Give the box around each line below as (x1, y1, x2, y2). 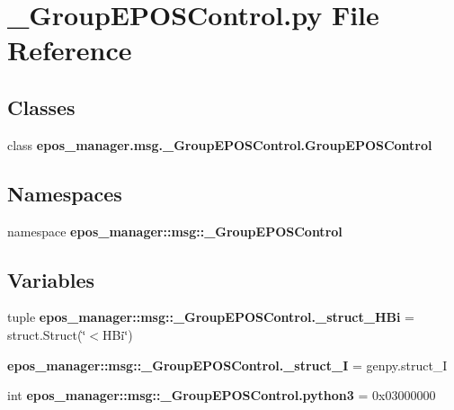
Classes (7, 93, 76, 120)
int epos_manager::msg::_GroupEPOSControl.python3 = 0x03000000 (7, 386, 436, 405)
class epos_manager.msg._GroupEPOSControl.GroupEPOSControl (7, 135, 432, 154)
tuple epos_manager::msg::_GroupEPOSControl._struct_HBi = (7, 307, 415, 326)
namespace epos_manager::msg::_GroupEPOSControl (7, 221, 343, 240)
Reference (7, 31, 132, 68)
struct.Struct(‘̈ (7, 325, 86, 343)
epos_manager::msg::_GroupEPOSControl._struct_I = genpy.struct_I (7, 355, 448, 374)
